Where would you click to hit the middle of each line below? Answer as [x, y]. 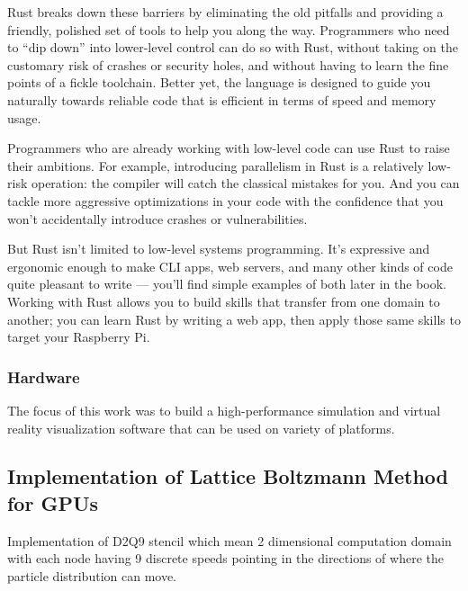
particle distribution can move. [92, 575]
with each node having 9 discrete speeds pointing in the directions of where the [225, 558]
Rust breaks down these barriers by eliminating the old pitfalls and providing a [225, 12]
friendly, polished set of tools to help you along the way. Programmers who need [229, 29]
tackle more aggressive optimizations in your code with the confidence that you [225, 200]
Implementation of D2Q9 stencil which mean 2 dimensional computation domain [229, 540]
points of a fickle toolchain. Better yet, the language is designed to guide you [219, 82]
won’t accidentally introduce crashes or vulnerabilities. [157, 218]
